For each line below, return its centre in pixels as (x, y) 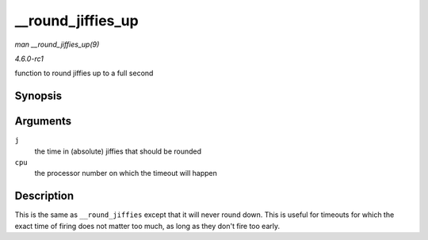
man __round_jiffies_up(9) (57, 44)
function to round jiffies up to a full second (84, 73)
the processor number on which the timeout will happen (126, 173)
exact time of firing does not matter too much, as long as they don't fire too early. (147, 226)
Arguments (43, 122)
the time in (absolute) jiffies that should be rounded (118, 151)
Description (44, 196)
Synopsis (38, 96)
